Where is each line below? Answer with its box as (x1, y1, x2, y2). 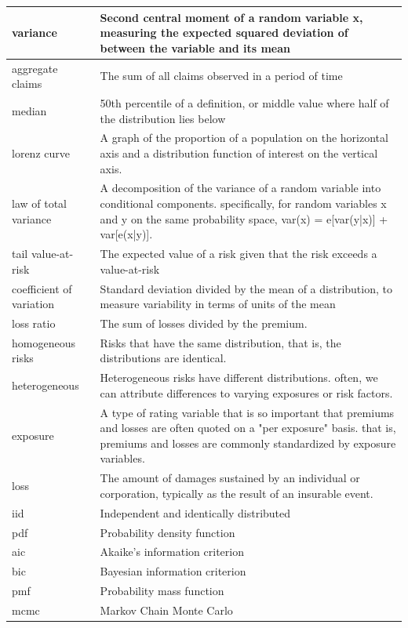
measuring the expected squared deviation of (100, 24, 348, 41)
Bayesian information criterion (100, 563, 246, 579)
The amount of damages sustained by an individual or (100, 470, 360, 486)
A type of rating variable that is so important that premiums (100, 404, 395, 420)
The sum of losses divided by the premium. (100, 314, 308, 331)
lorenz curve (12, 145, 70, 161)
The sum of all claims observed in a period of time (100, 67, 343, 84)
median (12, 102, 47, 118)
